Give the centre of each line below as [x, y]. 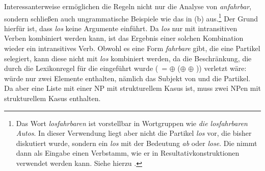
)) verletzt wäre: [221, 68]
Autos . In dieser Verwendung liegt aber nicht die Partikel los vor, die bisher [134, 133]
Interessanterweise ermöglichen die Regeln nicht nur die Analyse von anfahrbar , [128, 6]
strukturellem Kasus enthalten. [52, 98]
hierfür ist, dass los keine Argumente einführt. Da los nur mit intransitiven [121, 28]
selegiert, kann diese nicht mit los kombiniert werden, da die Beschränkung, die [128, 58]
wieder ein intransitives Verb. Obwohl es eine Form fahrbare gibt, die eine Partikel [132, 48]
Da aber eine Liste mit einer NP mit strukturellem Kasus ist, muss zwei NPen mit [132, 88]
